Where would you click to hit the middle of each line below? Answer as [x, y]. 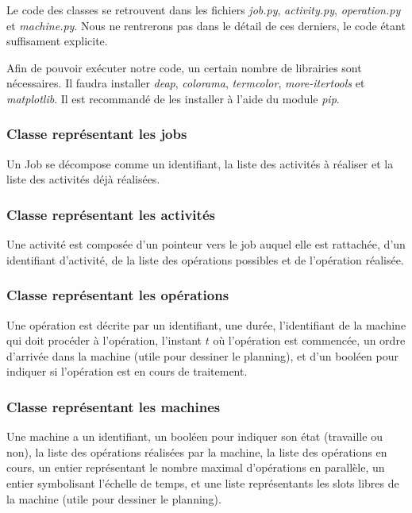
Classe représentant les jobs [97, 134]
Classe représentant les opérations [118, 295]
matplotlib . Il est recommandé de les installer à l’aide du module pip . [173, 98]
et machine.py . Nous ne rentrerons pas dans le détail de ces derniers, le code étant [206, 25]
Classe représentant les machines [114, 406]
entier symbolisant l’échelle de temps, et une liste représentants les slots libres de [203, 482]
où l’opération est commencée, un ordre [309, 340]
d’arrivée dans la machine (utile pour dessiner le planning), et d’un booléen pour [202, 355]
